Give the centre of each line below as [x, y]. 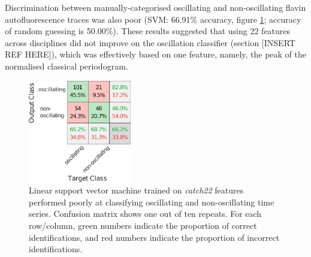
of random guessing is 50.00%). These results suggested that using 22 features [148, 31]
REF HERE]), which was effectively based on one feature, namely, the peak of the [156, 54]
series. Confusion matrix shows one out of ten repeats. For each [145, 214]
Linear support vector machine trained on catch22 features [136, 190]
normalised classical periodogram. [67, 66]
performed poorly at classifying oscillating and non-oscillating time [152, 202]
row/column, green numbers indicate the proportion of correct [143, 226]
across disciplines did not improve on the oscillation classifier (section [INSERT [150, 42]
